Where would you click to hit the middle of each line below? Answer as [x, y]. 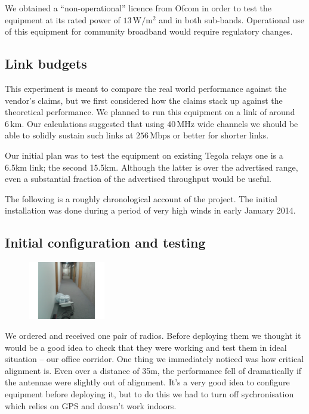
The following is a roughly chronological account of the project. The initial [141, 198]
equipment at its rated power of [63, 19]
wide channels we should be [248, 123]
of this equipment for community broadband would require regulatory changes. [149, 31]
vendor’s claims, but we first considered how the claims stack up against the [144, 100]
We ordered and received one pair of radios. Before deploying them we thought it [153, 336]
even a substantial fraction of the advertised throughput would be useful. [138, 179]
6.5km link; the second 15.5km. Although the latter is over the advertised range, [152, 167]
